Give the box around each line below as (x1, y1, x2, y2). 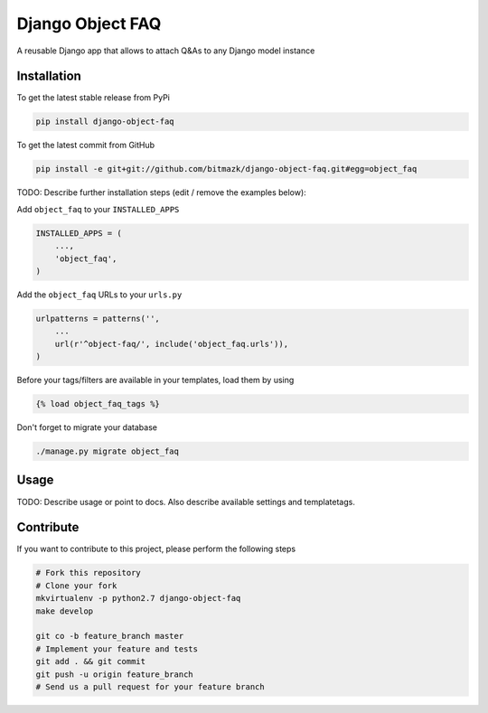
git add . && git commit (35, 656, 146, 667)
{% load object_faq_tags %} (35, 399, 160, 409)
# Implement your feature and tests (35, 643, 199, 654)
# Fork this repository (35, 568, 142, 578)
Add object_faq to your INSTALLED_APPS (16, 203, 180, 214)
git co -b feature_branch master (35, 631, 184, 642)
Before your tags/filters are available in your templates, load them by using (16, 375, 295, 386)
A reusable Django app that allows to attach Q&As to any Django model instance (16, 45, 315, 56)
